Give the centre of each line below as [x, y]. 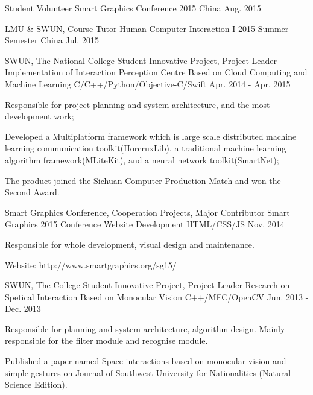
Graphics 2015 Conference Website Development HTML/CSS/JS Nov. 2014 [145, 224]
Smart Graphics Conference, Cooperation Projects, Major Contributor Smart [147, 212]
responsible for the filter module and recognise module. [106, 340]
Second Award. [32, 192]
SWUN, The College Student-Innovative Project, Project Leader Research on [147, 285]
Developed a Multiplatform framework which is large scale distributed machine [151, 136]
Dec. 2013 [23, 308]
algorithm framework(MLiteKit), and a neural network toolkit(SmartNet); [142, 160]
